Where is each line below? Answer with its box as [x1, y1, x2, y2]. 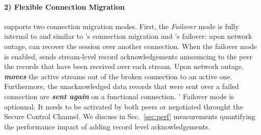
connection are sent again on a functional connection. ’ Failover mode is [4, 91, 234, 101]
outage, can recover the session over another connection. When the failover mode [4, 40, 257, 51]
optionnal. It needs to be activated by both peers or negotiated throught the [4, 101, 243, 111]
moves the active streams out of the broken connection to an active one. [4, 71, 232, 81]
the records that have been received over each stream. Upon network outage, [4, 61, 244, 72]
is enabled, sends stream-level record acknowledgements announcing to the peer [4, 51, 253, 61]
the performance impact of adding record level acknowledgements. [4, 121, 210, 131]
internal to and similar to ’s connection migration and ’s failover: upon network [4, 31, 252, 41]
